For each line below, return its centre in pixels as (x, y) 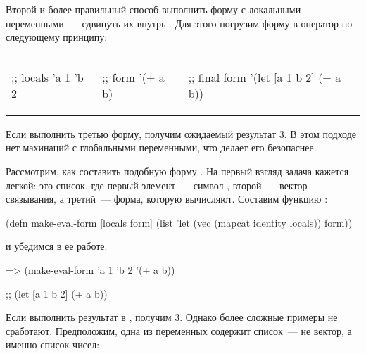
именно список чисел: (53, 344)
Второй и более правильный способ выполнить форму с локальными (153, 9)
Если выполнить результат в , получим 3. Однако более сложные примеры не (172, 317)
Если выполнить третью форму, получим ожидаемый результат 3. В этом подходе (181, 133)
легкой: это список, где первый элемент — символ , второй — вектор (157, 185)
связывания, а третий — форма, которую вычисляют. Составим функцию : (167, 199)
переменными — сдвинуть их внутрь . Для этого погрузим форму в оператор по (179, 23)
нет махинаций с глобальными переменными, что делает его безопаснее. (161, 147)
